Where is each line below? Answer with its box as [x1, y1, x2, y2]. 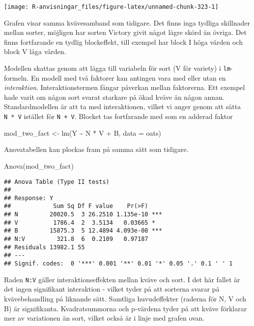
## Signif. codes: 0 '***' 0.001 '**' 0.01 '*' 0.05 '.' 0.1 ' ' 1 [4, 260, 233, 267]
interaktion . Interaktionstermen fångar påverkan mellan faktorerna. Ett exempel [4, 82, 245, 92]
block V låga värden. [4, 46, 66, 57]
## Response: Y [4, 194, 54, 202]
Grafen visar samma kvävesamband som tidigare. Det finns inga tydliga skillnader [4, 17, 251, 28]
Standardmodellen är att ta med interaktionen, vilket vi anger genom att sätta [4, 101, 241, 112]
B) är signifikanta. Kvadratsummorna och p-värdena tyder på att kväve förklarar [4, 303, 247, 313]
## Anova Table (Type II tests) [4, 178, 110, 185]
